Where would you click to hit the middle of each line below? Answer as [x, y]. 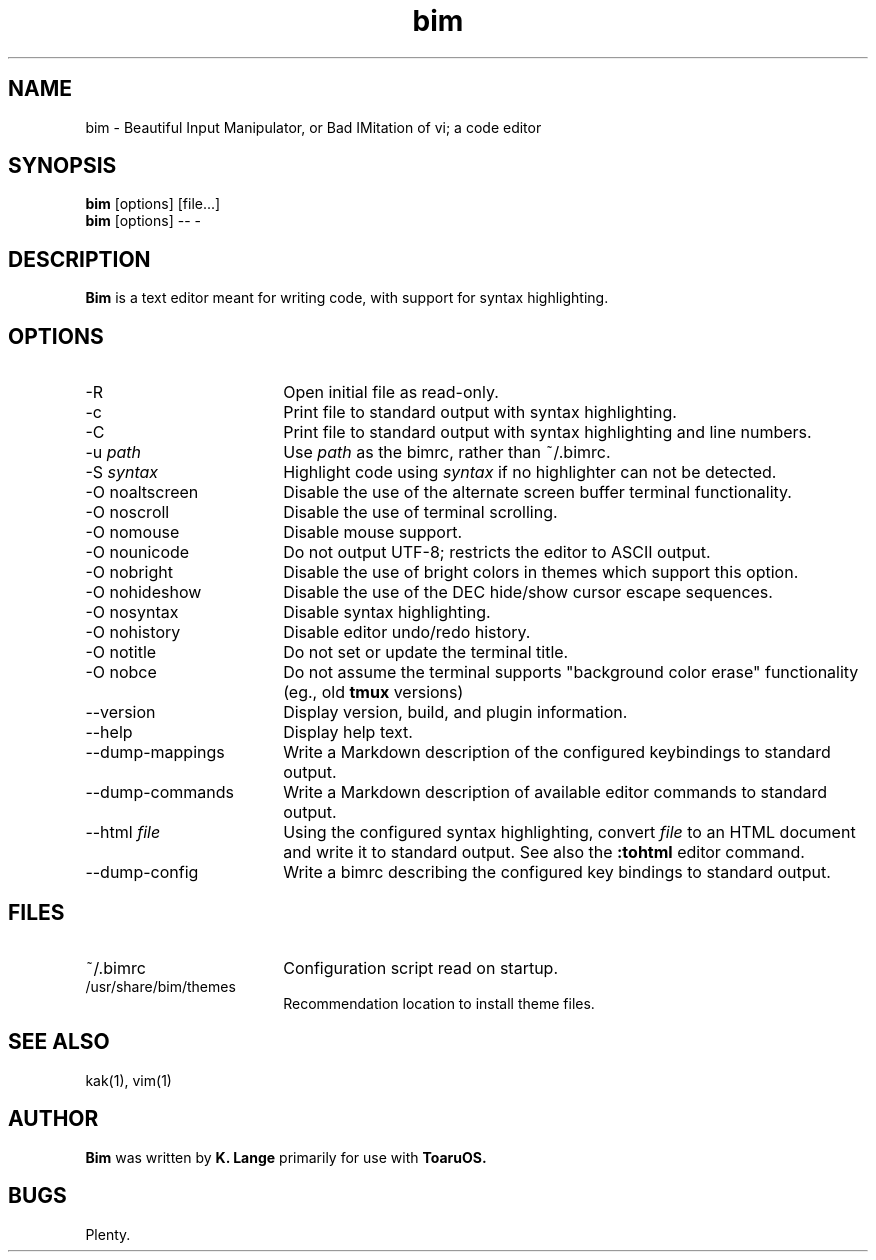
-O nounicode [137, 552]
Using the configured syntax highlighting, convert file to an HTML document [569, 832]
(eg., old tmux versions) [373, 692]
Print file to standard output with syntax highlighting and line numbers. [547, 432]
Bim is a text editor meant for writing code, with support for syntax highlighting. [347, 298]
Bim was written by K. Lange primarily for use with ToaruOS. [286, 1157]
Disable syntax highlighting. [387, 612]
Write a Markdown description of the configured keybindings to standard [557, 752]
